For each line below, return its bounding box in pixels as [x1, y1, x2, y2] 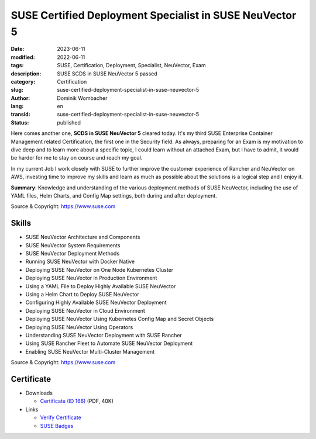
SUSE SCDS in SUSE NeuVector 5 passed [57, 70, 157, 77]
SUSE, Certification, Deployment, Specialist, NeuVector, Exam [57, 62, 206, 69]
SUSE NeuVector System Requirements [25, 241, 121, 248]
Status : [11, 119, 29, 126]
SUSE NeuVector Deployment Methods [25, 250, 120, 257]
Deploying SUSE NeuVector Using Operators [25, 323, 133, 330]
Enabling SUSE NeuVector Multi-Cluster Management [25, 348, 155, 355]
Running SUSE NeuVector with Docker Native [25, 258, 135, 265]
